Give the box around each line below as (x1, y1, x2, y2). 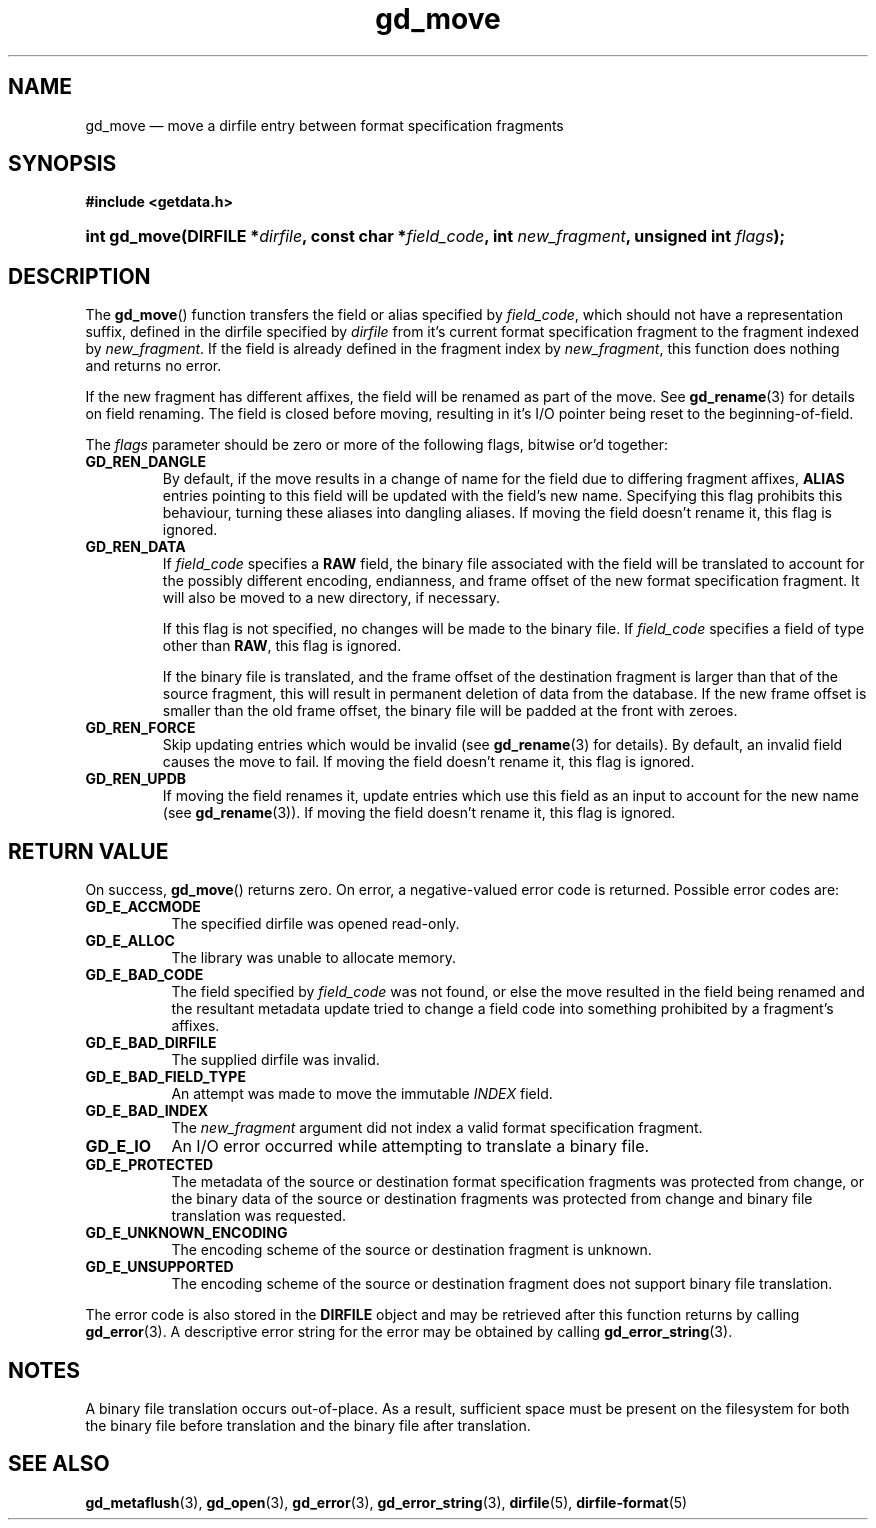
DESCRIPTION (8, 263, 151, 289)
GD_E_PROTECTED (85, 1156, 214, 1174)
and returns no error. (85, 357, 222, 375)
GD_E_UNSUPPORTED (85, 1258, 234, 1276)
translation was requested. (171, 1207, 347, 1225)
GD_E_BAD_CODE (85, 966, 204, 984)
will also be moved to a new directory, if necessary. (162, 589, 501, 607)
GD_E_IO (85, 1136, 152, 1157)
